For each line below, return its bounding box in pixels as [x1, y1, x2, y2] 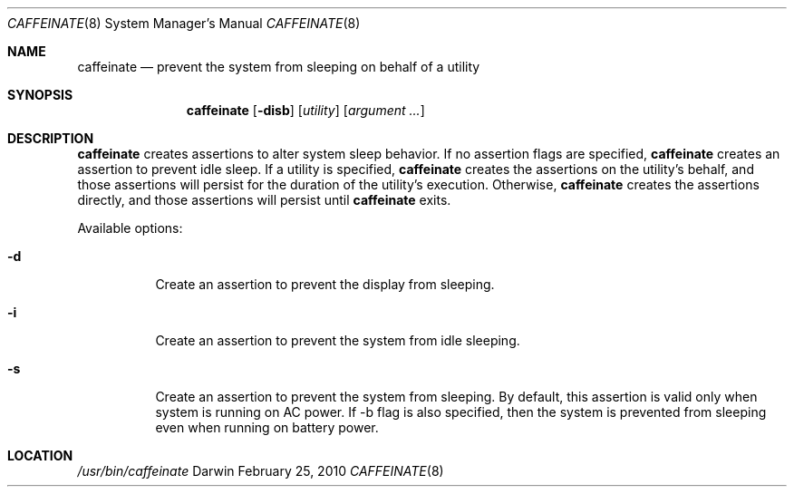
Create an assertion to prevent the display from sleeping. [155, 276, 495, 292]
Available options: [77, 220, 183, 236]
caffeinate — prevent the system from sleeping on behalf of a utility [77, 59, 480, 74]
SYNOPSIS [7, 87, 73, 102]
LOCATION [7, 448, 73, 463]
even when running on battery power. [155, 420, 379, 435]
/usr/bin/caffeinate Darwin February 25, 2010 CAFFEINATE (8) [77, 463, 444, 479]
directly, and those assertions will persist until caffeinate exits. [77, 192, 451, 208]
